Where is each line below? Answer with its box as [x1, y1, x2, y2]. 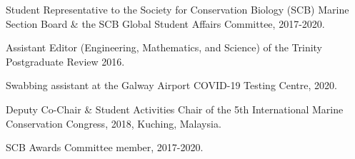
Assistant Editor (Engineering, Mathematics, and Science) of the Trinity [6, 40, 323, 55]
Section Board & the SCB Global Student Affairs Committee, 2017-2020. [6, 16, 325, 31]
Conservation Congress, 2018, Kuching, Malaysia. [6, 116, 221, 130]
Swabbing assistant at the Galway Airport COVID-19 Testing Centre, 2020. [6, 78, 337, 93]
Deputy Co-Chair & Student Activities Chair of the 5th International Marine [6, 101, 344, 116]
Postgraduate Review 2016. [6, 53, 125, 68]
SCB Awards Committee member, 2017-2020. [6, 140, 204, 155]
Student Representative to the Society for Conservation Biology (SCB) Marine [6, 2, 349, 16]
